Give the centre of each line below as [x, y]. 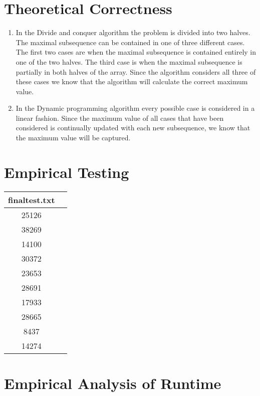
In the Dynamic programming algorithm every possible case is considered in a [135, 108]
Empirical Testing [67, 172]
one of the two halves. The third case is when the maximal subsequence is [129, 61]
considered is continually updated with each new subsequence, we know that [133, 128]
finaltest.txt [32, 200]
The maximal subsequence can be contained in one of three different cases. [130, 42]
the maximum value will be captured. [73, 138]
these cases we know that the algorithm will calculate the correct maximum [132, 81]
